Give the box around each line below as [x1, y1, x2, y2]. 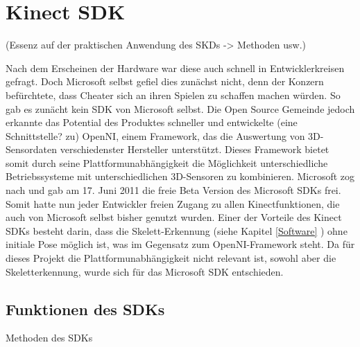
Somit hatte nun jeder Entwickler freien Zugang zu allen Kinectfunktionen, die [6, 196, 340, 211]
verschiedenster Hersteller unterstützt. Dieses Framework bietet [60, 142, 329, 157]
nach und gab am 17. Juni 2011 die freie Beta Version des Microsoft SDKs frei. [6, 183, 341, 197]
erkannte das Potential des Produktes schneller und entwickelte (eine [6, 115, 298, 130]
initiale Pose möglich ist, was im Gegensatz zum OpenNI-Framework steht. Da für [6, 237, 355, 251]
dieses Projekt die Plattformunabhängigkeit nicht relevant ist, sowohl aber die [6, 251, 336, 265]
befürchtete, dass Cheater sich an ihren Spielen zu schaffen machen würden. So [6, 87, 341, 102]
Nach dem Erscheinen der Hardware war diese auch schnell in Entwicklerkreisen [6, 60, 345, 75]
